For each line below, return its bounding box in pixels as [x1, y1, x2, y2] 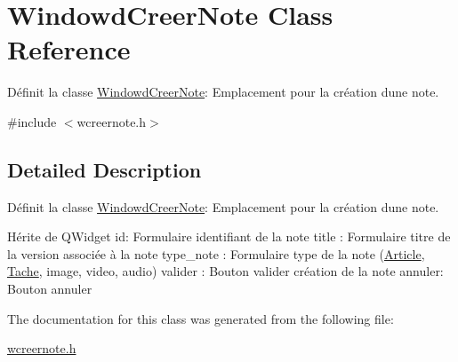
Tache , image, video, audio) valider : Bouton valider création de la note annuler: [7, 262, 444, 280]
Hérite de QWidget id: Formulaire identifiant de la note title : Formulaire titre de [7, 227, 451, 246]
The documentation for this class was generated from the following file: [7, 309, 394, 327]
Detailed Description [7, 155, 202, 183]
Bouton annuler [7, 279, 92, 298]
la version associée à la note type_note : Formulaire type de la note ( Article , [7, 244, 425, 263]
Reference [7, 31, 131, 67]
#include [7, 112, 57, 130]
